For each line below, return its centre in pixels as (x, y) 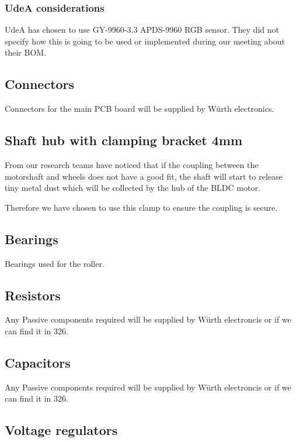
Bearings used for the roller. (55, 263)
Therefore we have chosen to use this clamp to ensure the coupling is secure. (141, 207)
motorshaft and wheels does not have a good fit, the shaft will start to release (144, 176)
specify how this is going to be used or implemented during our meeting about (145, 41)
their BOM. (26, 52)
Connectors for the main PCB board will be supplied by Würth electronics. (140, 109)
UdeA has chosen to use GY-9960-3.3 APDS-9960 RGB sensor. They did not (142, 30)
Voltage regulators (61, 430)
